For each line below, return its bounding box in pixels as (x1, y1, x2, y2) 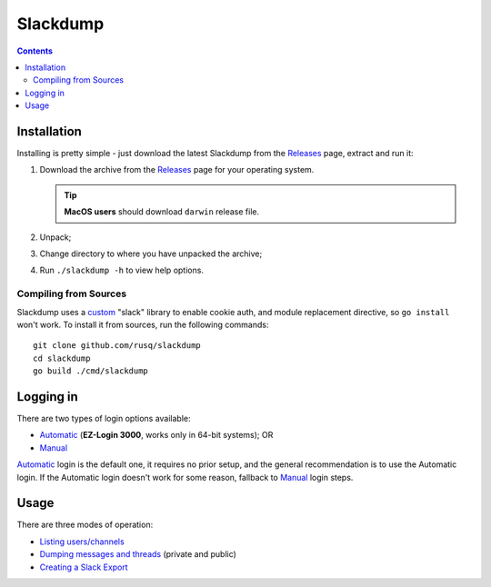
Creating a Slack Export (39, 562, 128, 572)
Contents (16, 45, 54, 56)
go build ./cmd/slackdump (33, 366, 149, 376)
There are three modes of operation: (16, 519, 154, 531)
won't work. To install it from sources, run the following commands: (16, 319, 269, 330)
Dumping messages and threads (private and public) (39, 549, 236, 560)
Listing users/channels (39, 536, 125, 547)
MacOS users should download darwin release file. (64, 206, 259, 217)
